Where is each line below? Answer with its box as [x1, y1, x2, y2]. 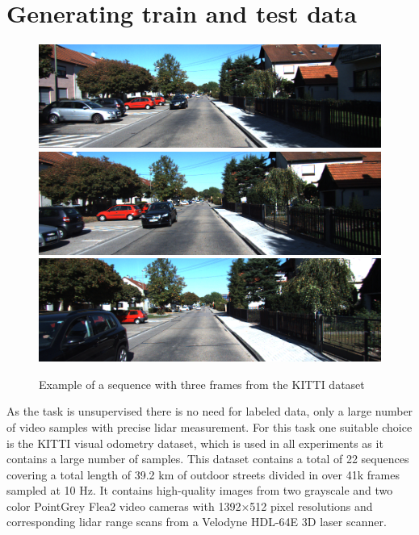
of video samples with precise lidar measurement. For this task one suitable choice [6, 418, 413, 435]
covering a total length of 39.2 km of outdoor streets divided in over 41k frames [6, 466, 400, 483]
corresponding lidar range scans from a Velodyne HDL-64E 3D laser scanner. [6, 513, 387, 530]
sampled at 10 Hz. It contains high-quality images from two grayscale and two [6, 482, 393, 499]
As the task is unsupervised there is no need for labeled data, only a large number [6, 403, 413, 420]
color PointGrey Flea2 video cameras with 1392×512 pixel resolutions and [6, 497, 373, 514]
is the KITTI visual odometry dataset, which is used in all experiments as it [6, 434, 383, 451]
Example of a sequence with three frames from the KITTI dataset [39, 375, 365, 392]
